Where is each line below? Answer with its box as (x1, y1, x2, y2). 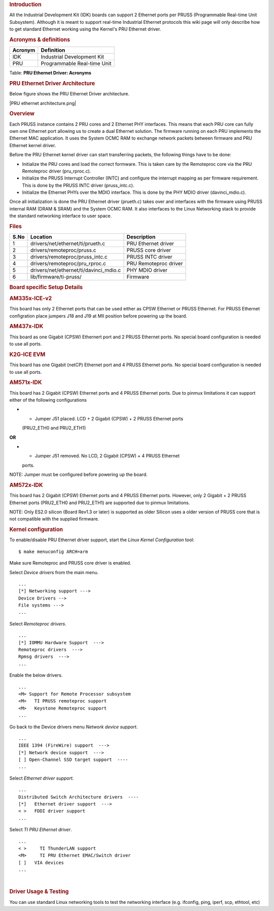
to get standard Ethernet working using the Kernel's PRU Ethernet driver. (9, 26, 161, 32)
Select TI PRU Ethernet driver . (9, 827, 72, 833)
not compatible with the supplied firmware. (9, 516, 99, 522)
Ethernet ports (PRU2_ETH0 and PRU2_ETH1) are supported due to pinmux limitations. (9, 500, 190, 506)
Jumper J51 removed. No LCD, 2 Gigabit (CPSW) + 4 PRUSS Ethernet (35, 453, 180, 459)
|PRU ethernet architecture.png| (9, 100, 76, 106)
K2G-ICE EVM (9, 351, 46, 358)
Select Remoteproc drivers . (9, 620, 66, 626)
